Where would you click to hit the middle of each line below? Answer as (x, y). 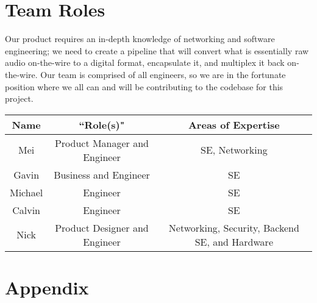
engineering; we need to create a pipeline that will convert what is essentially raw (157, 50)
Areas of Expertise (234, 124)
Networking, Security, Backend (234, 227)
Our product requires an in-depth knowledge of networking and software (140, 39)
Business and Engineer (102, 174)
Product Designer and (102, 227)
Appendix (47, 287)
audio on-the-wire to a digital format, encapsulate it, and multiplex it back (145, 62)
